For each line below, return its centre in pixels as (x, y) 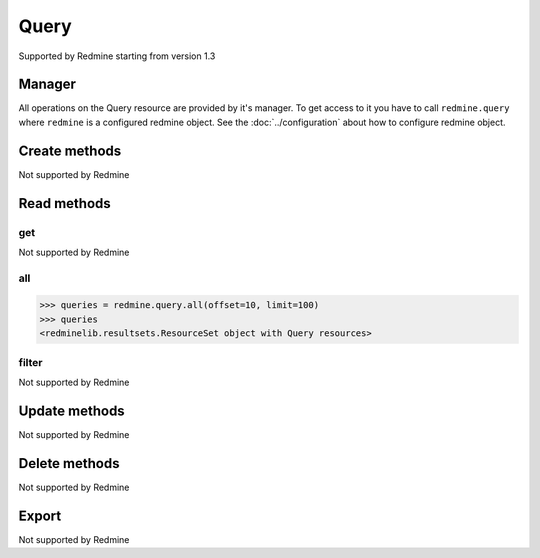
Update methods (71, 410)
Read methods (65, 203)
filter (30, 362)
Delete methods (69, 463)
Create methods (70, 150)
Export (40, 515)
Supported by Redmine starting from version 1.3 (117, 56)
